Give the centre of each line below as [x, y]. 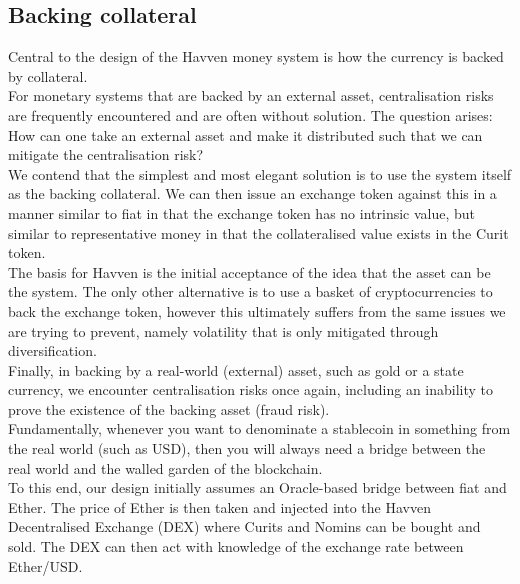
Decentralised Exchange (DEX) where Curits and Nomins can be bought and [244, 526]
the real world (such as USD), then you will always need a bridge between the [247, 448]
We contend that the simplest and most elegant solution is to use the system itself [260, 173]
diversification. [52, 350]
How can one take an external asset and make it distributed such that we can [245, 134]
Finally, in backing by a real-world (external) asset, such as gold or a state [236, 369]
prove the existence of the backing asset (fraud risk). [169, 408]
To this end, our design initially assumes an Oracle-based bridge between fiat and [257, 487]
